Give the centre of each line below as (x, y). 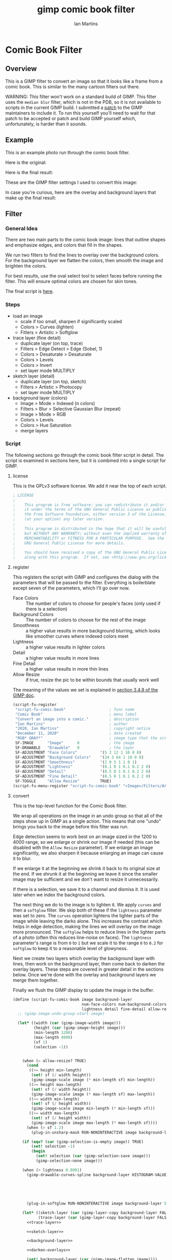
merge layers (34, 431)
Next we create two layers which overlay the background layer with (84, 958)
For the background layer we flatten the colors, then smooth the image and (84, 261)
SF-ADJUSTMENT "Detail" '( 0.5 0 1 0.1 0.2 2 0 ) (83, 772)
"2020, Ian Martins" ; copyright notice (83, 729)
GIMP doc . (24, 695)
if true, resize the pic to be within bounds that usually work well (92, 680)
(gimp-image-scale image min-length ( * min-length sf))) (93, 1108)
